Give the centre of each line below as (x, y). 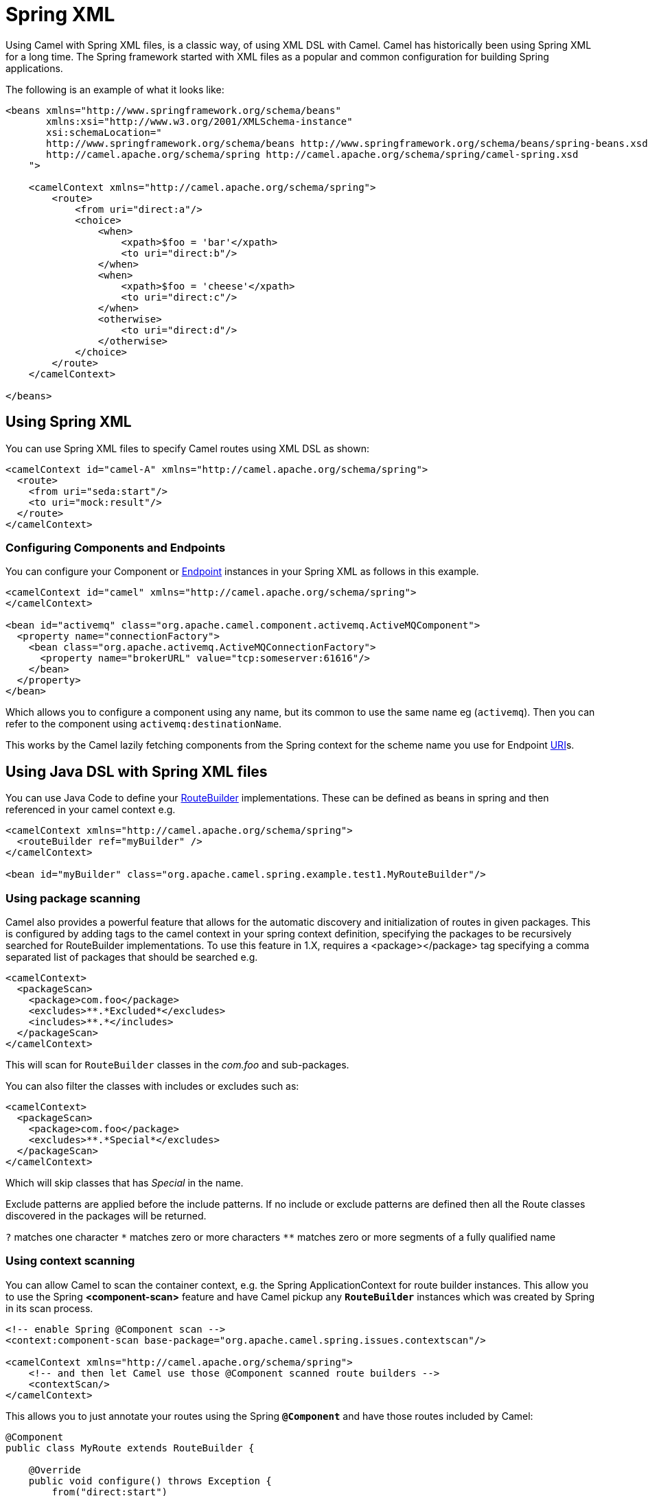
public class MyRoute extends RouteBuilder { (130, 1448)
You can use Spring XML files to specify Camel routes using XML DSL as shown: (188, 448)
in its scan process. (49, 1308)
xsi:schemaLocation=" (104, 132)
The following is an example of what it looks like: (115, 89)
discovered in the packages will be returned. (106, 1215)
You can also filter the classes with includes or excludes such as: (152, 1086)
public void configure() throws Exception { (150, 1481)
